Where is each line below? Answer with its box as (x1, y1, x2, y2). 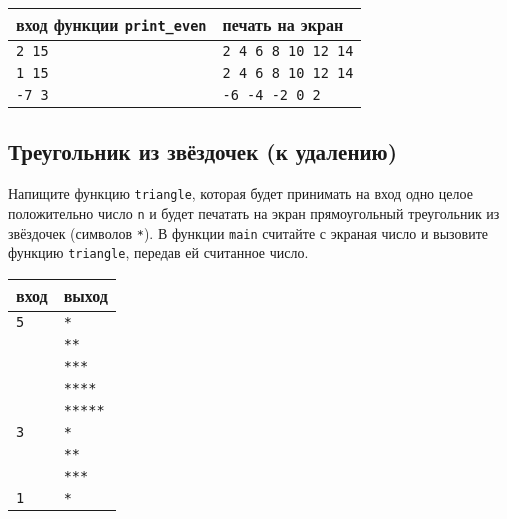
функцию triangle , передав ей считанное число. (8, 242, 309, 263)
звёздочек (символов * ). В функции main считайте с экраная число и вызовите (8, 222, 488, 243)
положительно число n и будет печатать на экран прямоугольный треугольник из (8, 202, 500, 223)
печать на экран (222, 13, 344, 36)
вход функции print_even (16, 13, 207, 36)
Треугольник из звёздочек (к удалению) (8, 136, 398, 167)
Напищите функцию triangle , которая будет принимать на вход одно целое (8, 183, 473, 204)
